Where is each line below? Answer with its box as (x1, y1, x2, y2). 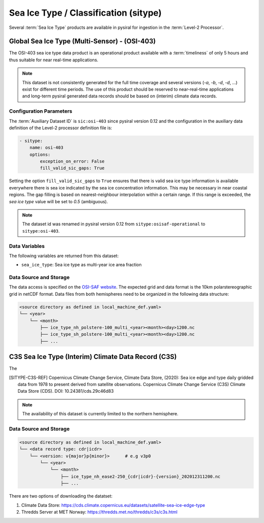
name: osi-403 (29, 145, 64, 150)
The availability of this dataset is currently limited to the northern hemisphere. (22, 411, 178, 417)
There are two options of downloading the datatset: (9, 493, 112, 499)
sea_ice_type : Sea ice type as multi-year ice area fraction (21, 262, 142, 268)
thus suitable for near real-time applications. (9, 57, 99, 63)
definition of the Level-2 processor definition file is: (9, 125, 112, 131)
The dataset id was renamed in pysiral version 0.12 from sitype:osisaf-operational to (22, 221, 205, 227)
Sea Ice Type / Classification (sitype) (9, 7, 162, 18)
